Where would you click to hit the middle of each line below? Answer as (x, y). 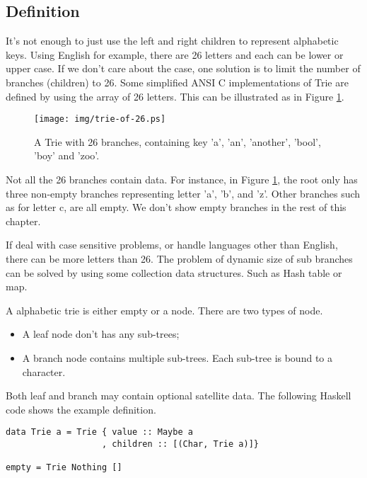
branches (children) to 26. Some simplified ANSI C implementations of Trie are (177, 82)
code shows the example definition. (81, 409)
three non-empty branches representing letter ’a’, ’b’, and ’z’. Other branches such (183, 193)
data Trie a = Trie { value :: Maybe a (99, 432)
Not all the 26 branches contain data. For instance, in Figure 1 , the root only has (182, 180)
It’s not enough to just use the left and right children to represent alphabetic (172, 41)
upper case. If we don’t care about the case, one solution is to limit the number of (183, 68)
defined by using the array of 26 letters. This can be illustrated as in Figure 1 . (175, 96)
